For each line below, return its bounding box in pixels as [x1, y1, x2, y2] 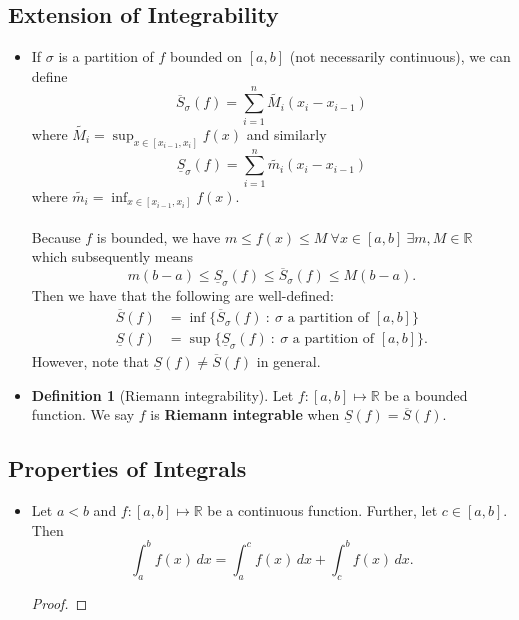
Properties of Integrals [8, 453, 247, 484]
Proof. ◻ [31, 592, 88, 613]
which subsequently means [31, 246, 194, 267]
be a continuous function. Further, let [207, 500, 438, 521]
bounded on [170, 46, 243, 67]
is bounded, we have [96, 226, 221, 247]
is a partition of [58, 46, 154, 67]
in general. [256, 351, 321, 372]
